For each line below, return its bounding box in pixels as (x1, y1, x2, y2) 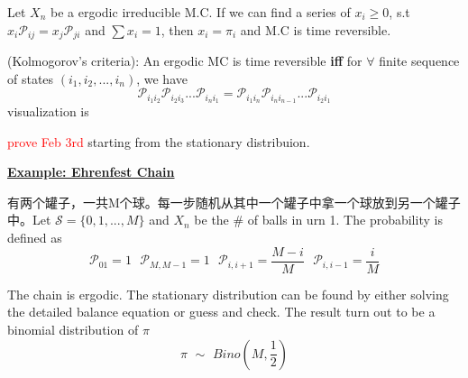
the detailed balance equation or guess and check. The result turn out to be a (7, 302, 436, 321)
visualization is (7, 102, 89, 121)
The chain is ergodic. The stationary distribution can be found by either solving (7, 284, 449, 303)
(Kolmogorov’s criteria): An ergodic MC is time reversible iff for (7, 51, 362, 70)
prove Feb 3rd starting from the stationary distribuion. (7, 132, 310, 151)
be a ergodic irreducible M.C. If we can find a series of (50, 3, 351, 21)
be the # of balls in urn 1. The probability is (194, 210, 443, 229)
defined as (7, 228, 62, 247)
